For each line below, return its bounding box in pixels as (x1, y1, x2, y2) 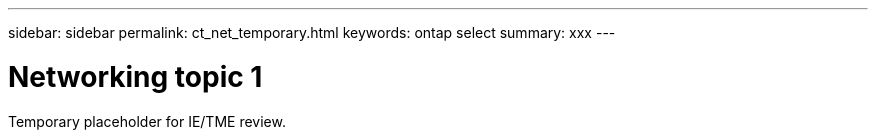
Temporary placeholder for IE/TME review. (8, 112, 286, 130)
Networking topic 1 (8, 59, 263, 94)
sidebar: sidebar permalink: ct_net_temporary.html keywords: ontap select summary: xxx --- (8, 24, 616, 41)
